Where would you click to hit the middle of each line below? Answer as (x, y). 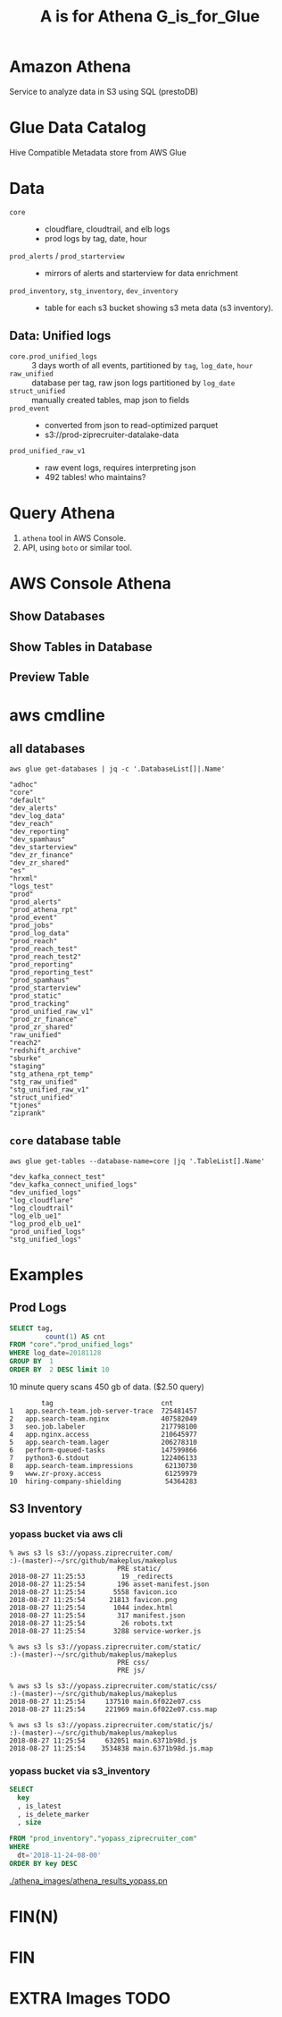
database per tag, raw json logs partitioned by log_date (133, 383)
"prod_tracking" (39, 1003)
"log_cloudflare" (41, 1200)
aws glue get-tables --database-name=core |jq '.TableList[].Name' (137, 1161)
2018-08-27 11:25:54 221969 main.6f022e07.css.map (113, 1709)
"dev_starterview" (43, 847)
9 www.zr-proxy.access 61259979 (104, 1473)
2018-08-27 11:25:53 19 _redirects (91, 1576)
